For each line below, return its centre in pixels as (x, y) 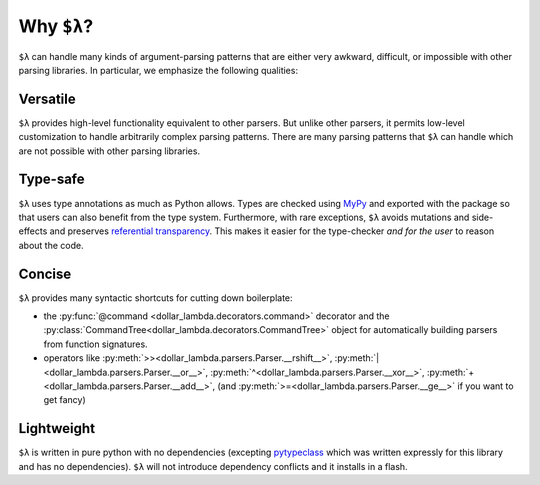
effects (33, 231)
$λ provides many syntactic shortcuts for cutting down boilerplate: (156, 297)
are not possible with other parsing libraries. (109, 151)
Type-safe (51, 179)
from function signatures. (96, 344)
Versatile (47, 98)
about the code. (51, 245)
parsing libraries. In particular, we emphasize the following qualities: (158, 70)
